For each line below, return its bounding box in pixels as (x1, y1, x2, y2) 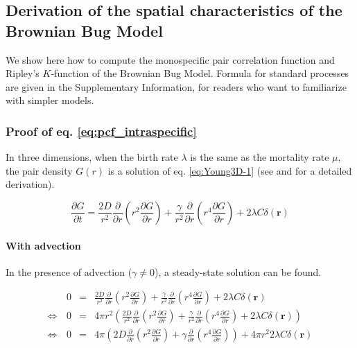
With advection (6, 238, 81, 252)
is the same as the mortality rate (190, 150, 329, 164)
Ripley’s (6, 66, 40, 80)
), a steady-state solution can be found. (155, 264, 322, 279)
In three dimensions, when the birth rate (6, 150, 178, 164)
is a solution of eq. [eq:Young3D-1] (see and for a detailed (107, 163, 352, 177)
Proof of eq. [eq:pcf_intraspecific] (6, 122, 197, 139)
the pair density (6, 163, 73, 177)
